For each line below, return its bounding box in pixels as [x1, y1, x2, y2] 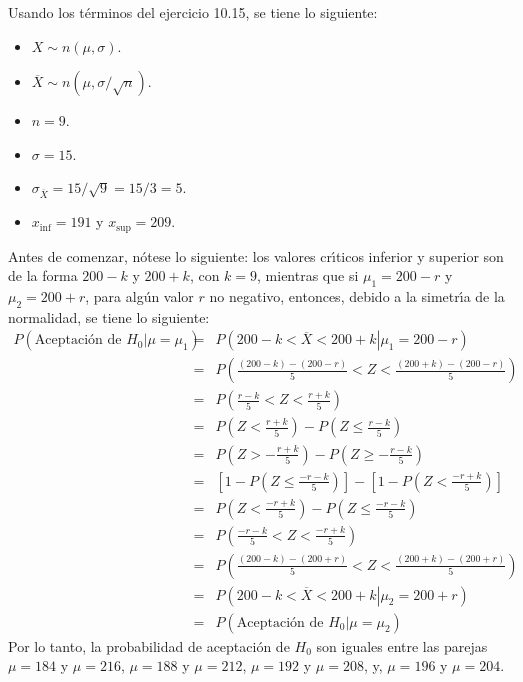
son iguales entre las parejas [316, 635, 488, 656]
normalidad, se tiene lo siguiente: [8, 306, 210, 327]
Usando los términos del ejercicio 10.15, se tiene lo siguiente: [8, 2, 378, 22]
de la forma [8, 265, 78, 286]
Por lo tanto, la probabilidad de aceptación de [8, 635, 290, 656]
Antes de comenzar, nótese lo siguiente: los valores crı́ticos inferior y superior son [8, 245, 504, 266]
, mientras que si [257, 265, 359, 286]
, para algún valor [85, 285, 194, 306]
